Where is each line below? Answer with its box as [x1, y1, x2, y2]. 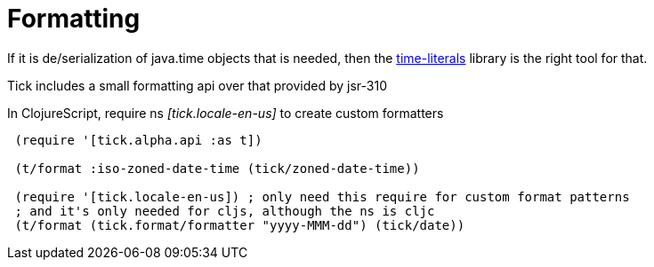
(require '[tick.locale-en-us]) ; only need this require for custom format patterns [14, 189, 630, 204]
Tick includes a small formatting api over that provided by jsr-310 [7, 77, 387, 93]
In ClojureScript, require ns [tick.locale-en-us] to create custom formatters [7, 105, 444, 121]
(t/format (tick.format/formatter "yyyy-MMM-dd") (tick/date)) [14, 217, 465, 232]
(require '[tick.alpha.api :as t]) [14, 132, 262, 147]
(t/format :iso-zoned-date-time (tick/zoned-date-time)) [14, 161, 420, 176]
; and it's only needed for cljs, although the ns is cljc [14, 203, 435, 218]
